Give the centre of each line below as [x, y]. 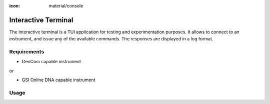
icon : [15, 6]
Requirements [27, 52]
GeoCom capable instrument [51, 62]
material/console [66, 6]
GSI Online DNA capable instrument [58, 80]
